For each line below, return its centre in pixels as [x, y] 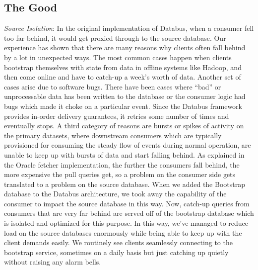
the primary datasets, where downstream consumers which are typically [113, 135]
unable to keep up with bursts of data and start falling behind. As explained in [124, 154]
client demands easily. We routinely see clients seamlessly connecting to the [118, 242]
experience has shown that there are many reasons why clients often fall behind [125, 47]
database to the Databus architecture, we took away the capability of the [115, 194]
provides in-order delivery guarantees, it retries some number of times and [117, 116]
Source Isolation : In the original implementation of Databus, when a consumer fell [129, 28]
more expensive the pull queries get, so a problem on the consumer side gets [120, 174]
